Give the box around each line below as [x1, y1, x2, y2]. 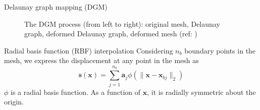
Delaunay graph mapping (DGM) [4, 2, 108, 12]
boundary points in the [184, 45, 256, 56]
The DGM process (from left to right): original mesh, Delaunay [24, 18, 220, 29]
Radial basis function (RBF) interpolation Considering [4, 45, 173, 56]
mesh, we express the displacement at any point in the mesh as [4, 55, 199, 66]
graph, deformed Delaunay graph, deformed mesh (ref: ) [24, 28, 197, 39]
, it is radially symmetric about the [147, 86, 256, 97]
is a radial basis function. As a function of [11, 86, 141, 97]
